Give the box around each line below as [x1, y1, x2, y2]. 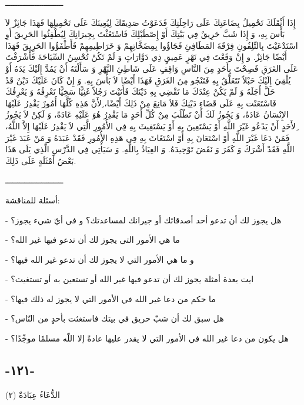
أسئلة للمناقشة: [5, 193, 60, 206]
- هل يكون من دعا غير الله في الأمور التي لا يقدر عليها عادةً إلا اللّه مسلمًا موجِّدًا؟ [5, 332, 289, 344]
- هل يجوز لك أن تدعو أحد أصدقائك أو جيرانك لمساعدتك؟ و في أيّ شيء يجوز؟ [5, 213, 282, 226]
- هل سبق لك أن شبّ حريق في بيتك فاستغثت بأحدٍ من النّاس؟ [5, 312, 224, 324]
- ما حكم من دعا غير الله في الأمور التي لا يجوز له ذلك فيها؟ [5, 292, 216, 304]
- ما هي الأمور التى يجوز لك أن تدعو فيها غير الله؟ [5, 233, 180, 246]
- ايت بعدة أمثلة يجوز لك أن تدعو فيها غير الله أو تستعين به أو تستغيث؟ [5, 273, 254, 285]
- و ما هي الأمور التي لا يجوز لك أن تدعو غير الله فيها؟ [5, 253, 194, 265]
